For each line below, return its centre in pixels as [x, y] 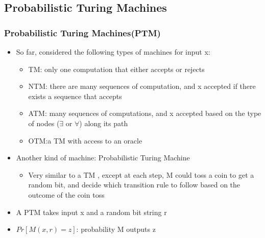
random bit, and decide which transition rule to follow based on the [134, 185]
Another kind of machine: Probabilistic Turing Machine [103, 158]
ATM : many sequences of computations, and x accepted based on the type [145, 113]
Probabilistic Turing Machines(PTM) [82, 32]
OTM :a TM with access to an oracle [85, 140]
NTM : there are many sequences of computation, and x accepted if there [142, 86]
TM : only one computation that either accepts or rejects [116, 69]
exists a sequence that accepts [75, 96]
